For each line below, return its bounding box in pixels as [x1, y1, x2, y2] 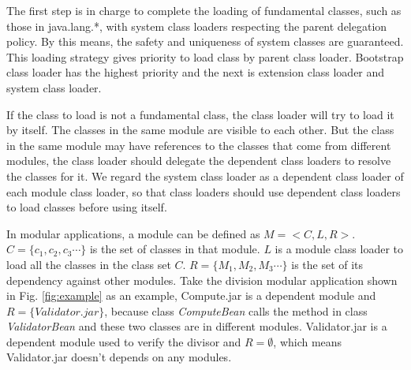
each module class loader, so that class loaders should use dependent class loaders [6, 183, 401, 200]
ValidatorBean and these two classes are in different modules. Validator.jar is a [6, 318, 387, 334]
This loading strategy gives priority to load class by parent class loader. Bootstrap [6, 48, 404, 65]
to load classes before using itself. [6, 199, 167, 215]
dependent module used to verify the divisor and [6, 333, 241, 349]
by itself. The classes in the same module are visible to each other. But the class [6, 121, 394, 138]
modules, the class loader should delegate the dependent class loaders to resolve [6, 152, 391, 169]
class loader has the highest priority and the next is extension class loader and [6, 64, 385, 80]
